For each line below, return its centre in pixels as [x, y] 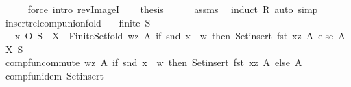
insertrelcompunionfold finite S [78, 22]
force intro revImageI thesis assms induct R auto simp [173, 9]
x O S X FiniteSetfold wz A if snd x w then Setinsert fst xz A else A [180, 36]
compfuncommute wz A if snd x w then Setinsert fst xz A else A [154, 62]
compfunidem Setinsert [54, 75]
